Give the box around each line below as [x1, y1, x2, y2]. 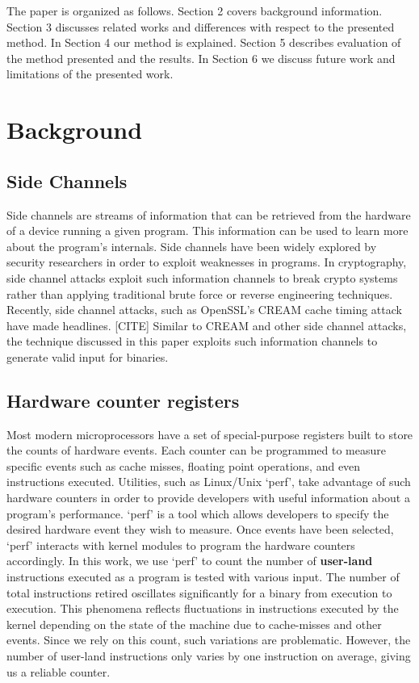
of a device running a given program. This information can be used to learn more [6, 222, 409, 239]
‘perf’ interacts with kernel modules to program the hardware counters [6, 536, 355, 553]
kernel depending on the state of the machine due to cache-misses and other [6, 615, 382, 632]
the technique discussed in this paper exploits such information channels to [6, 333, 378, 350]
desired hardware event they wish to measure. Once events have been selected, [6, 521, 394, 538]
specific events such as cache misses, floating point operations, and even [6, 457, 361, 474]
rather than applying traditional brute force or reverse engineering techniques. [6, 285, 393, 302]
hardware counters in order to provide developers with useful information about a [6, 489, 410, 506]
